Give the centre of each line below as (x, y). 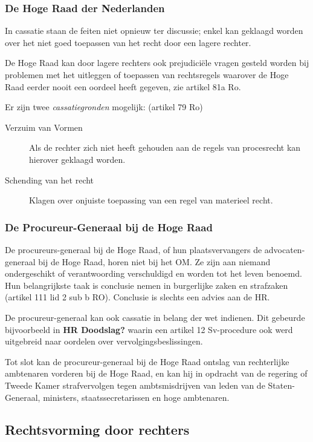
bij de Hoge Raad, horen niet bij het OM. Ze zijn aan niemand (154, 261)
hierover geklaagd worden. (77, 159)
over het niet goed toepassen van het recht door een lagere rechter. (128, 42)
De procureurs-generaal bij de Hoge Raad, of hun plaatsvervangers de (134, 249)
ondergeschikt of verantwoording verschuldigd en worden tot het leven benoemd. (153, 273)
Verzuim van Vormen (44, 127)
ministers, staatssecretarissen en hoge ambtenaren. (136, 397)
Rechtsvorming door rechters (97, 430)
